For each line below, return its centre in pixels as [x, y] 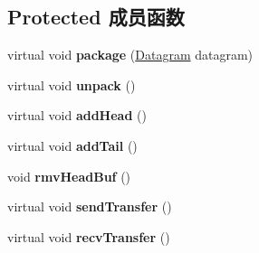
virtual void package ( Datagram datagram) [130, 55]
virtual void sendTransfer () [90, 206]
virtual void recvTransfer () [89, 236]
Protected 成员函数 [96, 17]
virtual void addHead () [77, 115]
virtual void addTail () [72, 145]
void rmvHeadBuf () [69, 176]
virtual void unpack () [72, 84]
